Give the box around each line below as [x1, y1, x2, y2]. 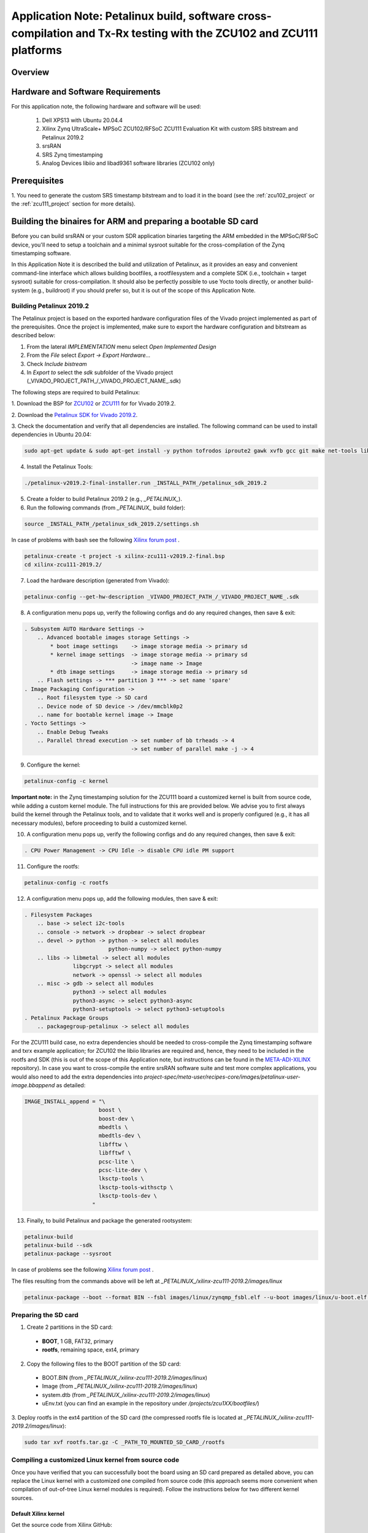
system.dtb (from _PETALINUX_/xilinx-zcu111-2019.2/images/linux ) [42, 1391, 210, 1398]
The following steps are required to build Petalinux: [11, 388, 140, 396]
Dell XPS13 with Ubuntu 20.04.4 [42, 117, 123, 124]
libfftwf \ [98, 1150, 131, 1156]
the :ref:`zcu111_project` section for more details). [11, 200, 136, 208]
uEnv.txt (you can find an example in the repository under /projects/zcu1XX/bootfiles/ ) [42, 1400, 260, 1407]
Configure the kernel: [26, 761, 81, 769]
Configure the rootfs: [26, 862, 80, 870]
